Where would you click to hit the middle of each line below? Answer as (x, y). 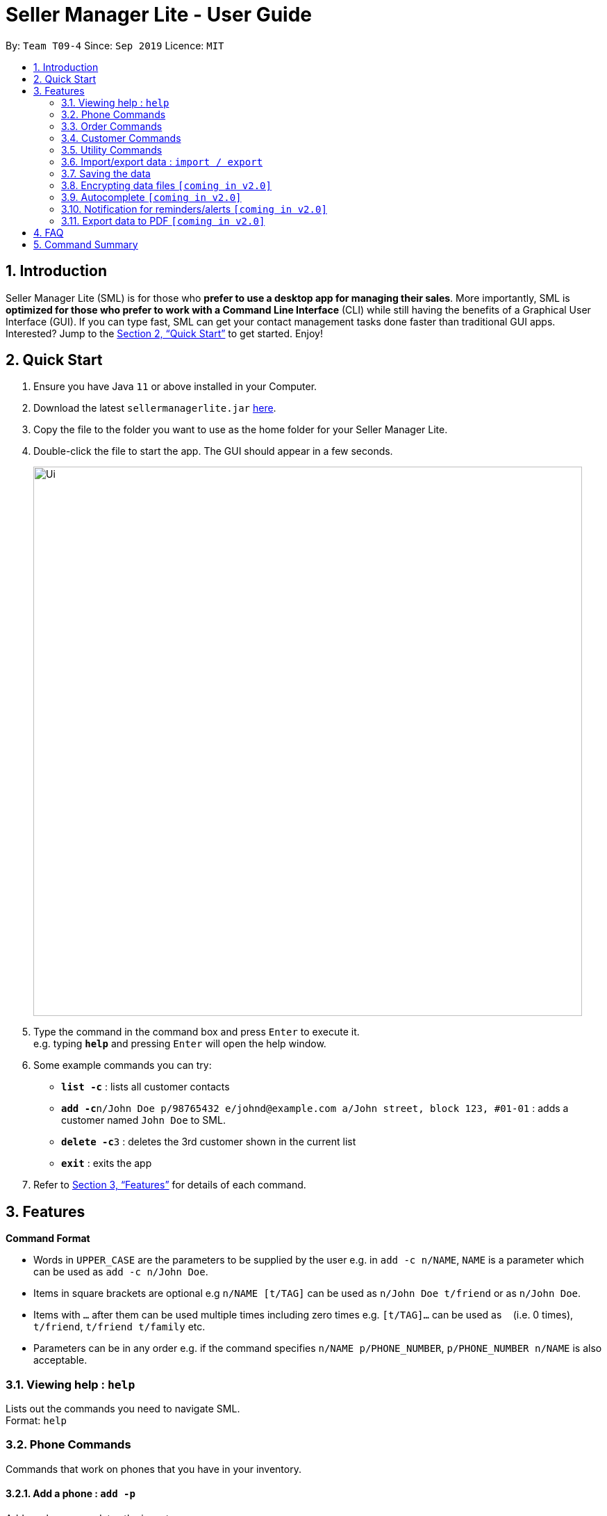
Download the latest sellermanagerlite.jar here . (155, 408)
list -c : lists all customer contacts (145, 1087)
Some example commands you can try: (123, 1065)
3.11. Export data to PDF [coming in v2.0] (163, 220)
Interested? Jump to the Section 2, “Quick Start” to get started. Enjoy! (165, 333)
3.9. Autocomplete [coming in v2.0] (151, 197)
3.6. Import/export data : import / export (162, 161)
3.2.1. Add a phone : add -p (70, 1494)
